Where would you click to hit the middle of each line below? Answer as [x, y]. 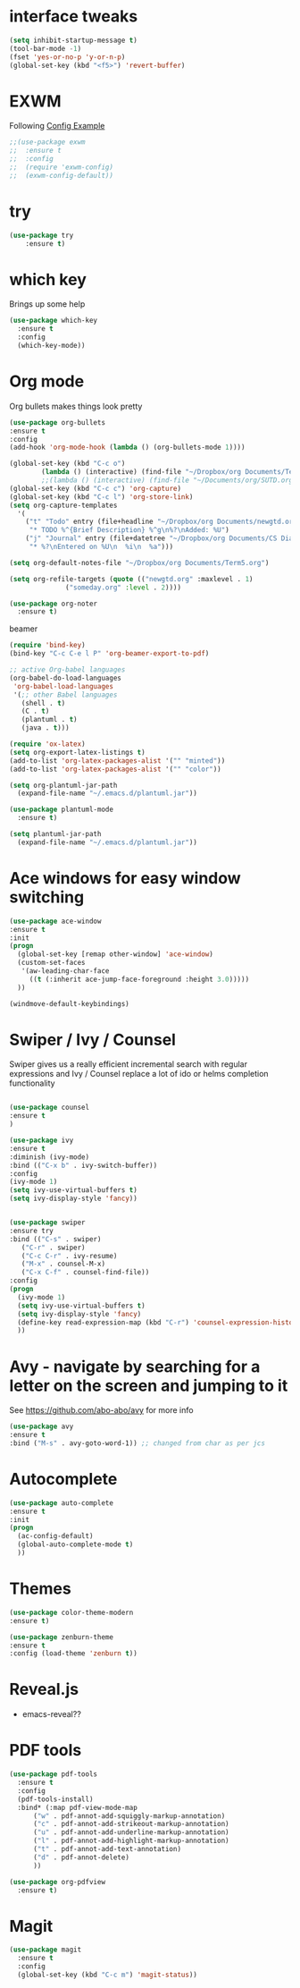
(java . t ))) [45, 728]
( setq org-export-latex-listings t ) [77, 752]
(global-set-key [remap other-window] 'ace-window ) [116, 954]
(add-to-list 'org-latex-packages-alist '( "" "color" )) [115, 769]
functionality [32, 1083]
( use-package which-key [54, 321]
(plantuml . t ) [49, 720]
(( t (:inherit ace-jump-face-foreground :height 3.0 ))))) [139, 979]
